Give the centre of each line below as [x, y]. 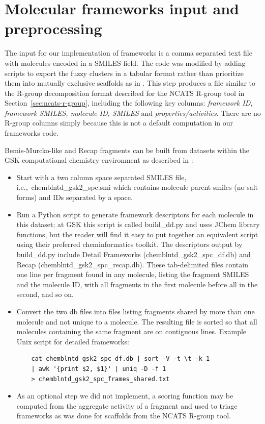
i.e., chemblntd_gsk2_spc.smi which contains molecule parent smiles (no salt [137, 187]
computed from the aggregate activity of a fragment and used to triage [127, 405]
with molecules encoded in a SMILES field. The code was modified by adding [125, 63]
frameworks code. [32, 133]
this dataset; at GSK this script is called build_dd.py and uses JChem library [138, 224]
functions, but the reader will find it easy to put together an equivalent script [137, 234]
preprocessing [53, 28]
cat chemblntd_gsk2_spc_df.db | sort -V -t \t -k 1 [121, 359]
